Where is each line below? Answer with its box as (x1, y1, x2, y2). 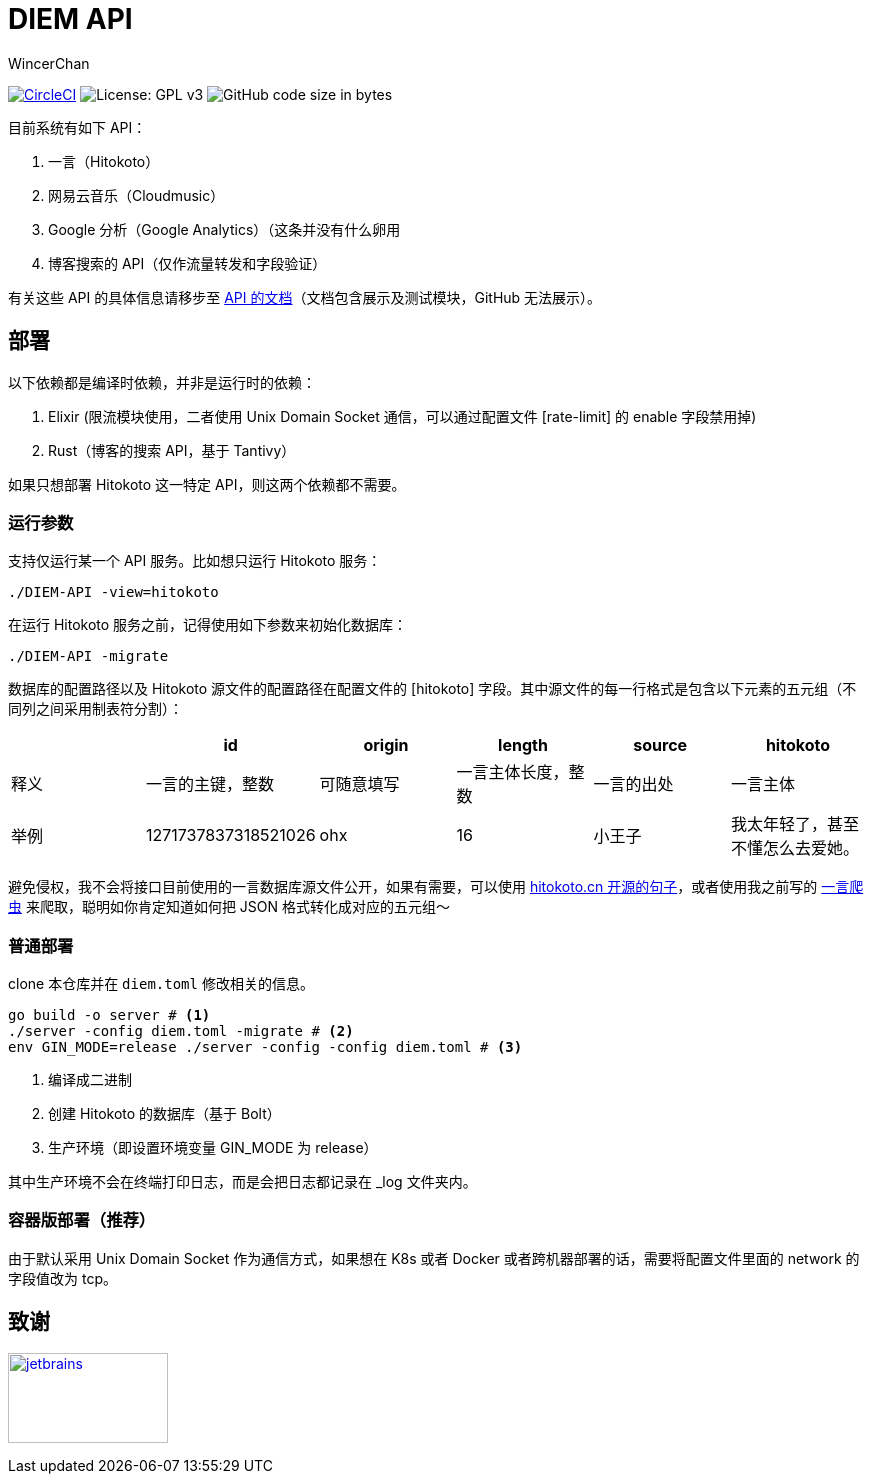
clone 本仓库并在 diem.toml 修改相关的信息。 (8, 975, 314, 993)
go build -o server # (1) (8, 1007, 211, 1024)
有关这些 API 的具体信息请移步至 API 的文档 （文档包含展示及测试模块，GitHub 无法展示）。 (8, 288, 602, 306)
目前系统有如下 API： (8, 118, 147, 136)
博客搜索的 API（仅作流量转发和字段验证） (48, 254, 327, 272)
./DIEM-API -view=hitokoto (8, 584, 219, 601)
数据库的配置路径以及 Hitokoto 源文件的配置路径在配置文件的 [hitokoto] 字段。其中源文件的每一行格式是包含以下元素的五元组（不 (8, 680, 857, 698)
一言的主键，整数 (145, 774, 274, 795)
